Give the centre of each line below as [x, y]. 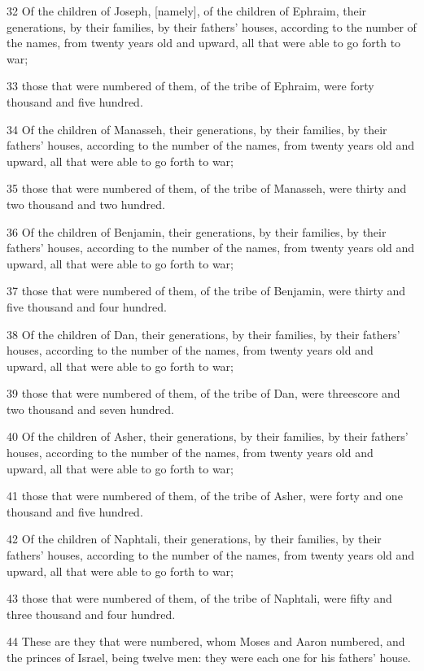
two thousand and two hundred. [86, 204]
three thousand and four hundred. [91, 614]
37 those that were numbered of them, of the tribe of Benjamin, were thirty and [206, 291]
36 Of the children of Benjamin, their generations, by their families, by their [197, 231]
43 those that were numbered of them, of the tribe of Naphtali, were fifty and [199, 598]
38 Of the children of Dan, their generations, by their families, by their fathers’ [203, 334]
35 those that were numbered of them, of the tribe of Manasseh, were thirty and [207, 188]
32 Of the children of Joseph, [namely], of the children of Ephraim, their [187, 11]
